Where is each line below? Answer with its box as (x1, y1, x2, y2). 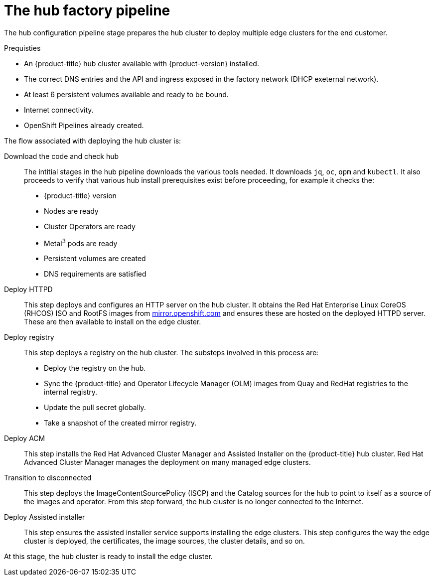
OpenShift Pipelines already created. (24, 121, 144, 130)
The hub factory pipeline (4, 2, 170, 19)
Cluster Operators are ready (44, 222, 136, 231)
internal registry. (44, 388, 98, 397)
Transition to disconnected (4, 473, 92, 482)
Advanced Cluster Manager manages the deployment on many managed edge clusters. (24, 458, 311, 467)
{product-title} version (44, 191, 117, 200)
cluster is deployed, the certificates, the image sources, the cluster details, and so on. (24, 537, 305, 546)
